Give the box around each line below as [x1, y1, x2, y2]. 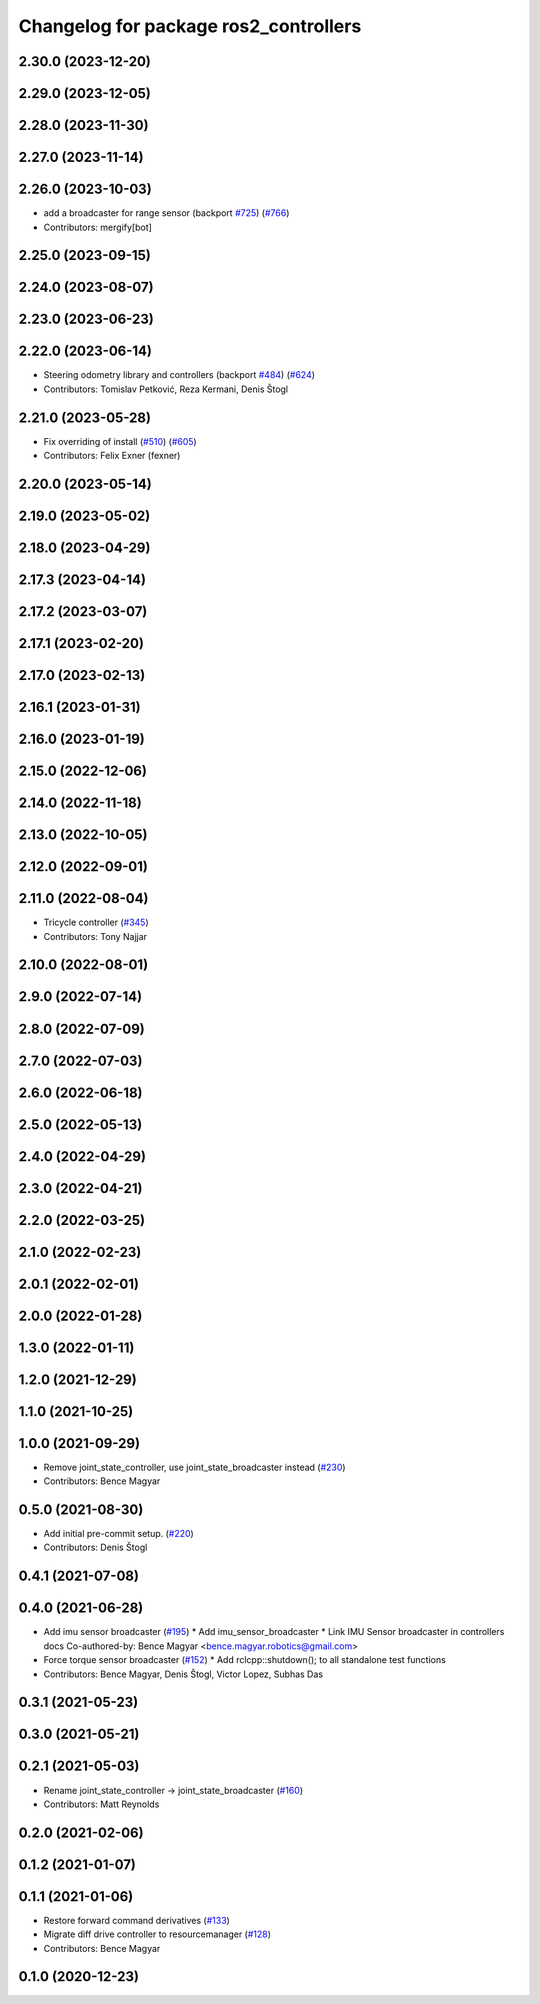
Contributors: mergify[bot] [43, 221, 152, 233]
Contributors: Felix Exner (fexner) [43, 450, 181, 462]
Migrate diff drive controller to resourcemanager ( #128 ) [43, 1928, 272, 1940]
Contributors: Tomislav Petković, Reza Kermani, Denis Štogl [43, 383, 289, 395]
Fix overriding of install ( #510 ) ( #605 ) [43, 435, 197, 447]
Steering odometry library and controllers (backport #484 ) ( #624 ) [43, 369, 315, 381]
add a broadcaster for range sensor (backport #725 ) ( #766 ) [43, 207, 290, 219]
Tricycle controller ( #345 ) [43, 916, 149, 929]
